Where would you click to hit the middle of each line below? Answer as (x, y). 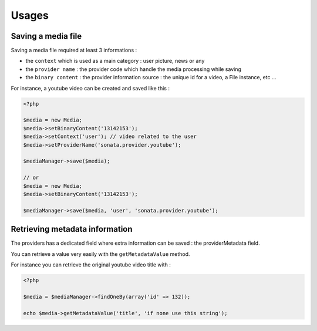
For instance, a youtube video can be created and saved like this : (90, 88)
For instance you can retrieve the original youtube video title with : (91, 265)
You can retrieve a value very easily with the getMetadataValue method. (100, 254)
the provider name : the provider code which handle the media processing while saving (134, 69)
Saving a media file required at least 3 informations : (74, 50)
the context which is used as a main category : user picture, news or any (115, 61)
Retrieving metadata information (72, 229)
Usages (30, 15)
